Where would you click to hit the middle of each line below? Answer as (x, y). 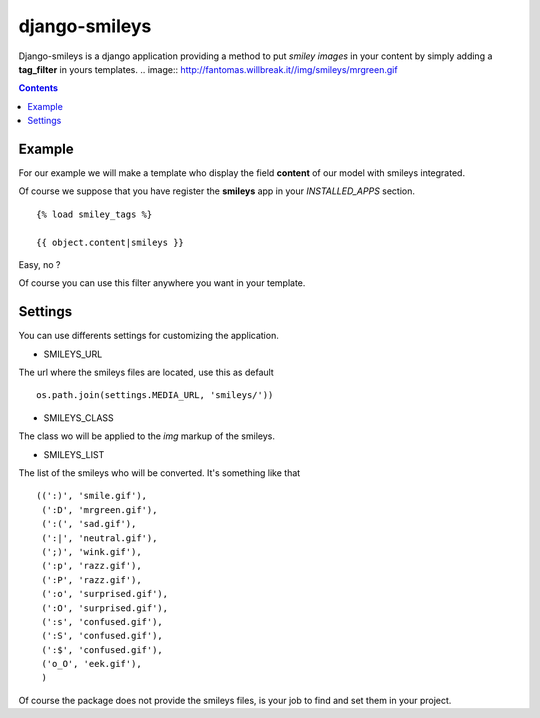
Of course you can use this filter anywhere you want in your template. (162, 283)
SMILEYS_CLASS (78, 417)
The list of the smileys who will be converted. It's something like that (159, 473)
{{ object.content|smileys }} (110, 242)
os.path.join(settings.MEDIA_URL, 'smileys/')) (155, 395)
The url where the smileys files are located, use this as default (146, 372)
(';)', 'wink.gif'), (91, 551)
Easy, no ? (39, 264)
